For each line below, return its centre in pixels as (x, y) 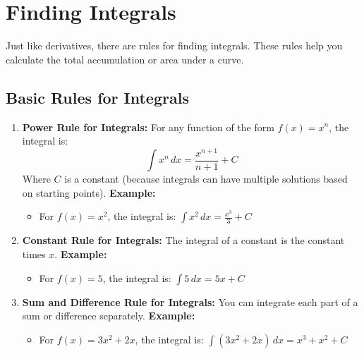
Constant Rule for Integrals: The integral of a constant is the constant (183, 240)
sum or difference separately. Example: (109, 316)
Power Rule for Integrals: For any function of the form (148, 127)
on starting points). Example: (89, 192)
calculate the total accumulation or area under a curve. (125, 59)
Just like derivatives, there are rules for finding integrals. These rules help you (174, 45)
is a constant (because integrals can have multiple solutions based (206, 179)
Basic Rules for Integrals (97, 97)
